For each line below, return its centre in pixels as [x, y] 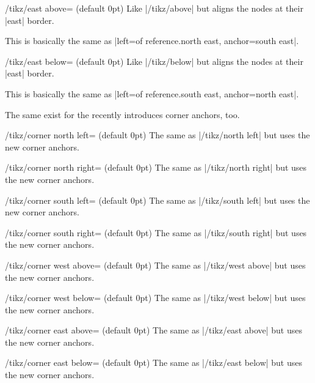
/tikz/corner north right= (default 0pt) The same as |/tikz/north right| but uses [156, 167]
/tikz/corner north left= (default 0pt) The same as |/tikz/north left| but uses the [157, 135]
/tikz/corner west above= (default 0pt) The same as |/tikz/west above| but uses [155, 265]
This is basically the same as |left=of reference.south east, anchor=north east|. [152, 93]
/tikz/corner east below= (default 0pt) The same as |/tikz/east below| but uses [154, 363]
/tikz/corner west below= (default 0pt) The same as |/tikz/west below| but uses [155, 298]
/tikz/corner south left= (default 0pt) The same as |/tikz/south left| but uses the [157, 200]
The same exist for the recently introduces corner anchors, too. [122, 114]
